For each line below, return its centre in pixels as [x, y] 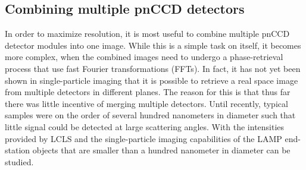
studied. [19, 161]
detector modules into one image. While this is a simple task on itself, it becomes [153, 45]
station [18, 150]
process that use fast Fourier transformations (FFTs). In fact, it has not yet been [153, 68]
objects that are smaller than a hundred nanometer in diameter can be [161, 150]
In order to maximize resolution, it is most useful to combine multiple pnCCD [147, 34]
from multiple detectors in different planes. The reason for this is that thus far [148, 92]
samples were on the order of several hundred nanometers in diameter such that [150, 115]
